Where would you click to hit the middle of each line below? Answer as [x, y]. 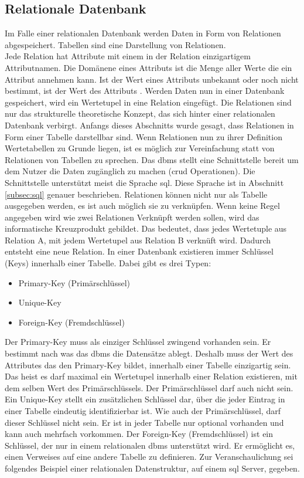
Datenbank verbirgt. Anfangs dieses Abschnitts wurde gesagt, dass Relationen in [149, 125]
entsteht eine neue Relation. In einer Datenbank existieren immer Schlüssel [139, 251]
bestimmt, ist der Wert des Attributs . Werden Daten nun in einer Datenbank [145, 91]
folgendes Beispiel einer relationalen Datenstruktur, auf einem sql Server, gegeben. [152, 468]
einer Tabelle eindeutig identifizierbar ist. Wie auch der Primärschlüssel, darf [143, 411]
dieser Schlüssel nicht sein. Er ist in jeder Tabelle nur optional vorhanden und [144, 422]
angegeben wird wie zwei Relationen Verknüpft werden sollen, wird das [132, 217]
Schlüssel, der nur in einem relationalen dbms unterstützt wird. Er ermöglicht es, [150, 445]
